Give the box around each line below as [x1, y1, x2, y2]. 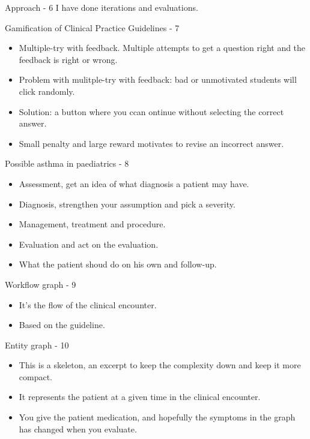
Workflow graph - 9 [5, 278, 76, 290]
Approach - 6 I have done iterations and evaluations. [5, 1, 198, 13]
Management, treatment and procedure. [19, 218, 166, 230]
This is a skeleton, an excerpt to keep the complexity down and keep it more [19, 359, 301, 371]
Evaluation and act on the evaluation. [19, 237, 159, 250]
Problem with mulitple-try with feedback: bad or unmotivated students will [19, 73, 297, 86]
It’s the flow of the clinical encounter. [19, 298, 157, 311]
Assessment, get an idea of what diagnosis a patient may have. [19, 177, 249, 190]
